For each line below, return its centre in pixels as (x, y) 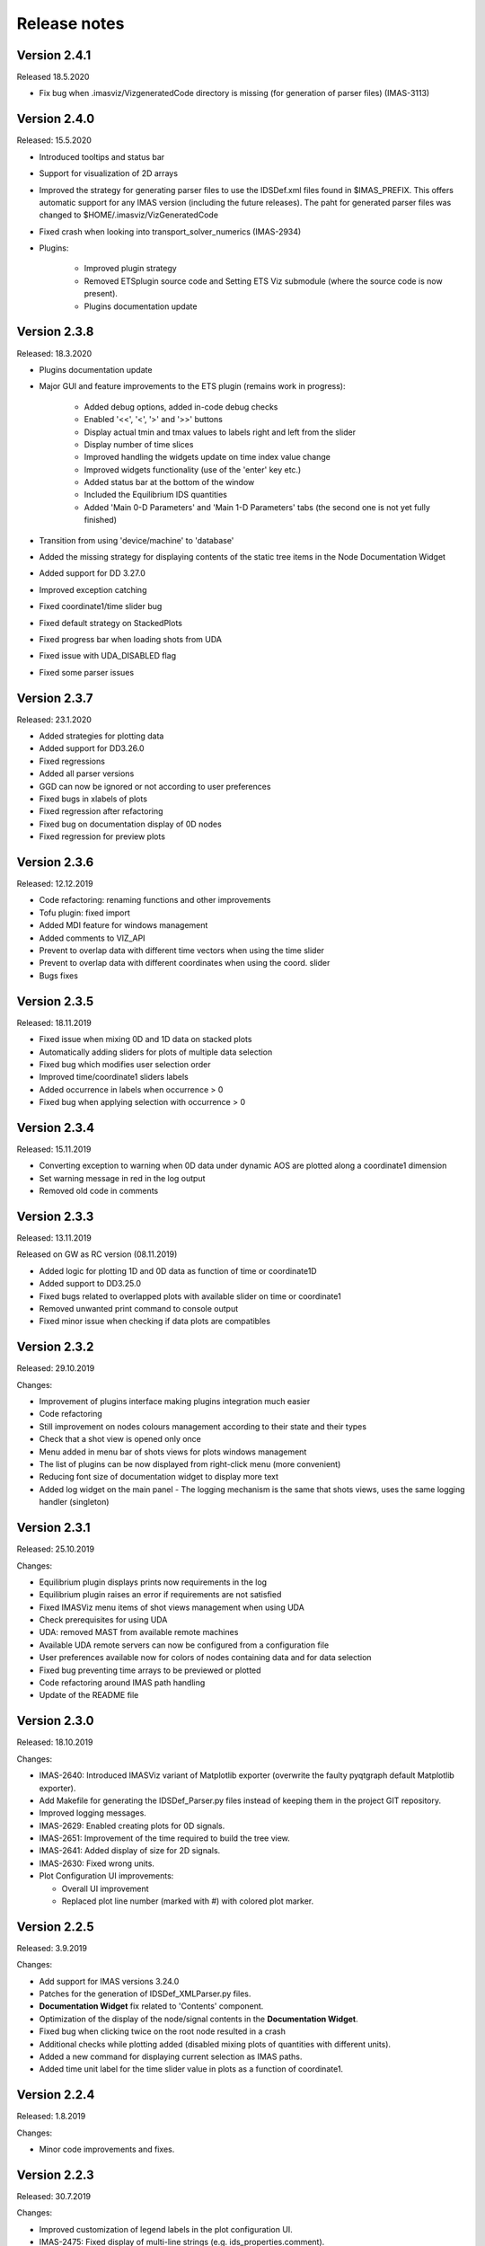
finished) (100, 520)
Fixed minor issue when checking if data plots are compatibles (155, 1322)
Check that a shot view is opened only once (120, 1439)
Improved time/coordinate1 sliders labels (114, 1077)
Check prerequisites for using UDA (103, 1620)
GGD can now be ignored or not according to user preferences (155, 786)
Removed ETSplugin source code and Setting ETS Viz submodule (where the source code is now (264, 281)
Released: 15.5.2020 (54, 140)
